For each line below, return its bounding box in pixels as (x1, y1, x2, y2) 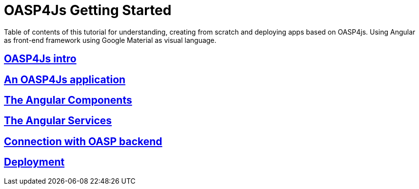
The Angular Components (4, 94, 132, 107)
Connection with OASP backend (4, 135, 162, 148)
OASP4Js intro (4, 53, 77, 65)
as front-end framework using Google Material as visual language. (4, 36, 217, 44)
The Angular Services (4, 114, 112, 127)
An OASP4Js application (4, 73, 126, 86)
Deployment (4, 156, 65, 169)
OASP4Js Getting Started (4, 2, 172, 19)
